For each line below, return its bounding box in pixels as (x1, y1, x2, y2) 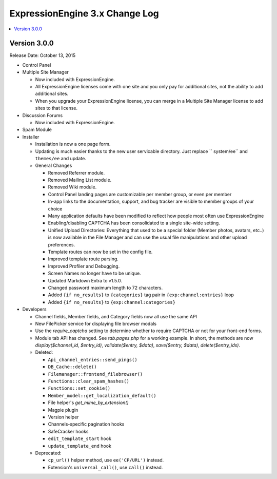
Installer (22, 133, 39, 140)
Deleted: (35, 349, 53, 355)
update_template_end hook (48, 443, 111, 449)
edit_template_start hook (48, 435, 111, 442)
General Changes (35, 162, 72, 169)
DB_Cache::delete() (48, 364, 97, 370)
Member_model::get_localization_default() (48, 393, 156, 398)
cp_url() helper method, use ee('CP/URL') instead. (48, 457, 164, 463)
